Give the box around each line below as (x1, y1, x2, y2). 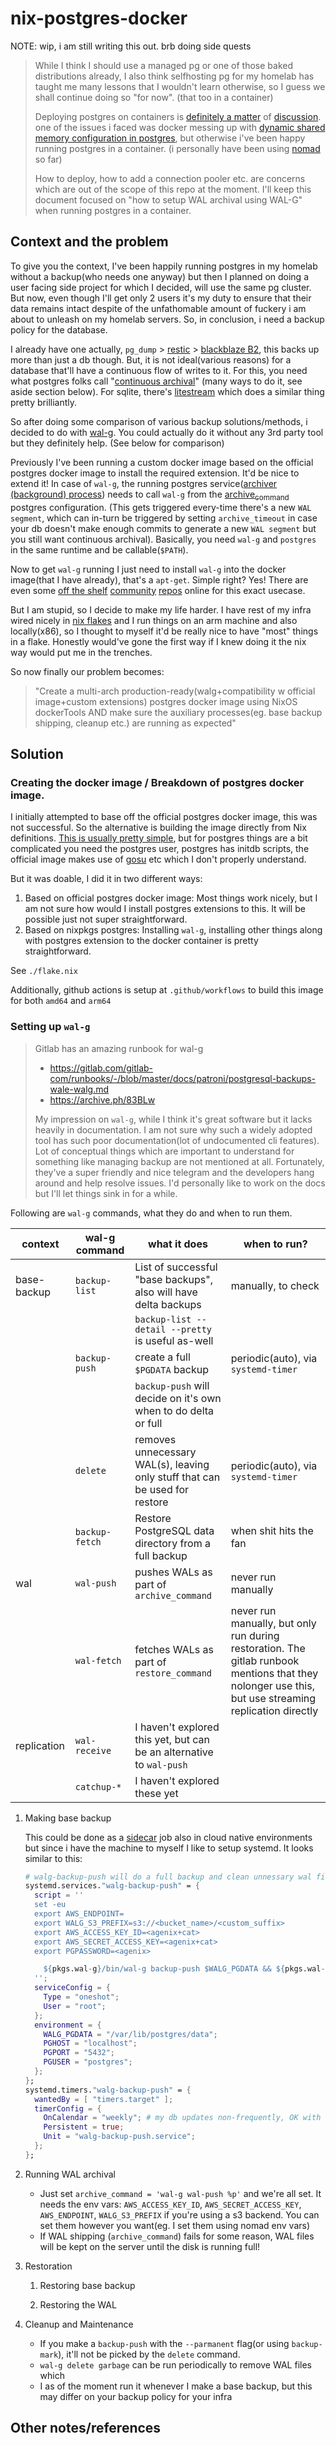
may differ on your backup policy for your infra (39, 2390, 233, 2402)
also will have (134, 1285, 198, 1299)
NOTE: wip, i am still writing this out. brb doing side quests (10, 40, 252, 52)
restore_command (134, 1667, 213, 1679)
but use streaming (230, 1691, 317, 1705)
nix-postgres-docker (10, 7, 188, 30)
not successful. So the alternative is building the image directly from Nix (10, 822, 307, 834)
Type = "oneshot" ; (43, 1992, 120, 2002)
